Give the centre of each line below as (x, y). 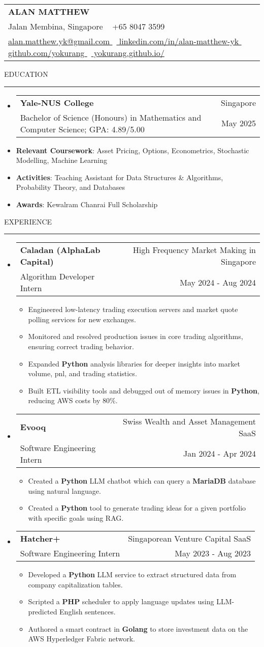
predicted (43, 612)
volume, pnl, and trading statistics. (82, 373)
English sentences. (88, 612)
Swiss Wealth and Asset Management (189, 421)
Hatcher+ (40, 539)
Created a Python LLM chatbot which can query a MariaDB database (142, 480)
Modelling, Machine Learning (61, 160)
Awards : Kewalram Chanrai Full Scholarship (87, 204)
